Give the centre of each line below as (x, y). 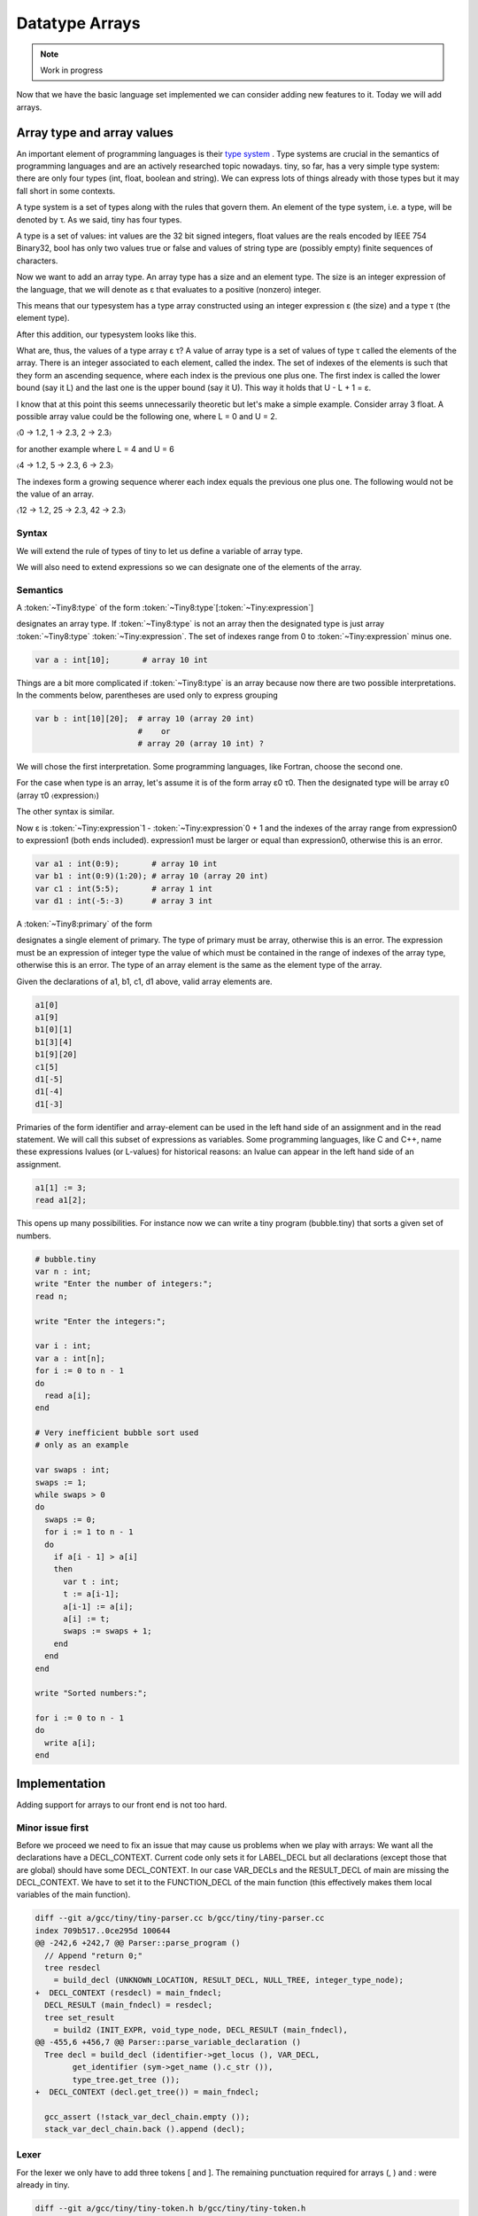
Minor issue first (52, 1828)
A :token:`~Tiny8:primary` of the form (84, 924)
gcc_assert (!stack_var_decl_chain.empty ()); (147, 2117)
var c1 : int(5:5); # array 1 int (123, 888)
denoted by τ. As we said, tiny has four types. (99, 219)
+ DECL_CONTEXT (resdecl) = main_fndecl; (128, 1993)
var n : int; (63, 1272)
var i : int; (63, 1346)
